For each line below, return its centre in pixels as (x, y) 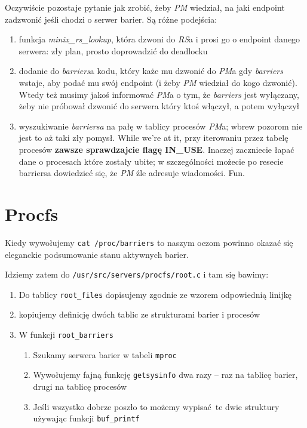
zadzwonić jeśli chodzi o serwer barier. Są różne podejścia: (111, 19)
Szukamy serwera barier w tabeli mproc (105, 354)
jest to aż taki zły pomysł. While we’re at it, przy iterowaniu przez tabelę (153, 138)
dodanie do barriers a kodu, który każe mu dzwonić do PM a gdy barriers (151, 71)
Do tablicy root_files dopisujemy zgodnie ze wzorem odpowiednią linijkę (155, 294)
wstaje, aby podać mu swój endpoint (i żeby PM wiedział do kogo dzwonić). (158, 82)
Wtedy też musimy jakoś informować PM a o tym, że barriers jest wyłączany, (159, 94)
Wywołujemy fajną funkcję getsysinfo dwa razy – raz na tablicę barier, (165, 375)
